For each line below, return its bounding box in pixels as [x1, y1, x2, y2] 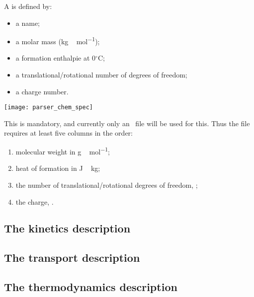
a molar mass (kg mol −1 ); [15, 35, 100, 46]
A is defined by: [4, 1, 52, 11]
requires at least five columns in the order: [4, 128, 133, 138]
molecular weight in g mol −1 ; [15, 145, 110, 156]
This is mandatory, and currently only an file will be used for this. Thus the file [4, 118, 250, 128]
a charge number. [15, 86, 69, 96]
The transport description [4, 250, 140, 265]
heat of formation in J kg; [15, 163, 100, 173]
